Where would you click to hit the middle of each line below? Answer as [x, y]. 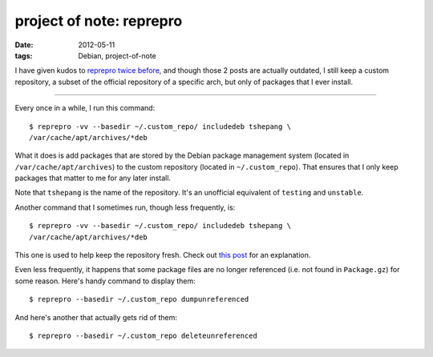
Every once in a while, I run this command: [85, 108]
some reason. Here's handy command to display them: [105, 281]
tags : [24, 55]
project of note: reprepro [99, 21]
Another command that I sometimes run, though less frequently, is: [125, 207]
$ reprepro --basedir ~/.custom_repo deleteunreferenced [144, 335]
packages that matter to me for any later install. [93, 178]
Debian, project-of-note [117, 55]
